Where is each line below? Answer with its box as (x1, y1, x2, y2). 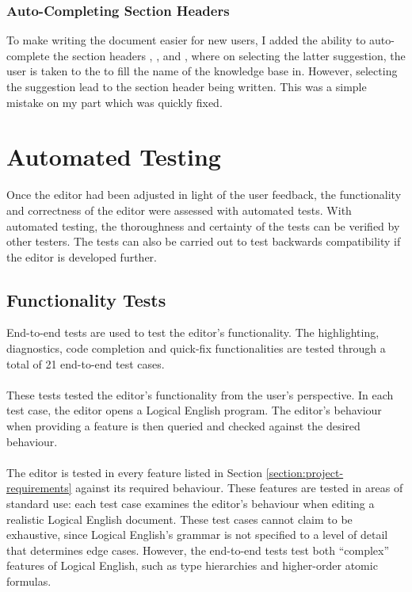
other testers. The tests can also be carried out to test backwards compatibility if (6, 233, 401, 250)
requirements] (6, 479, 72, 496)
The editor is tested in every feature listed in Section (6, 464, 263, 480)
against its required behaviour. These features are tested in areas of (75, 479, 403, 496)
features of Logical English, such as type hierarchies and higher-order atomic (6, 557, 378, 574)
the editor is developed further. (6, 248, 157, 265)
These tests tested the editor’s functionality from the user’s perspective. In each (6, 386, 394, 403)
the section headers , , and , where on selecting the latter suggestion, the (53, 47, 406, 63)
